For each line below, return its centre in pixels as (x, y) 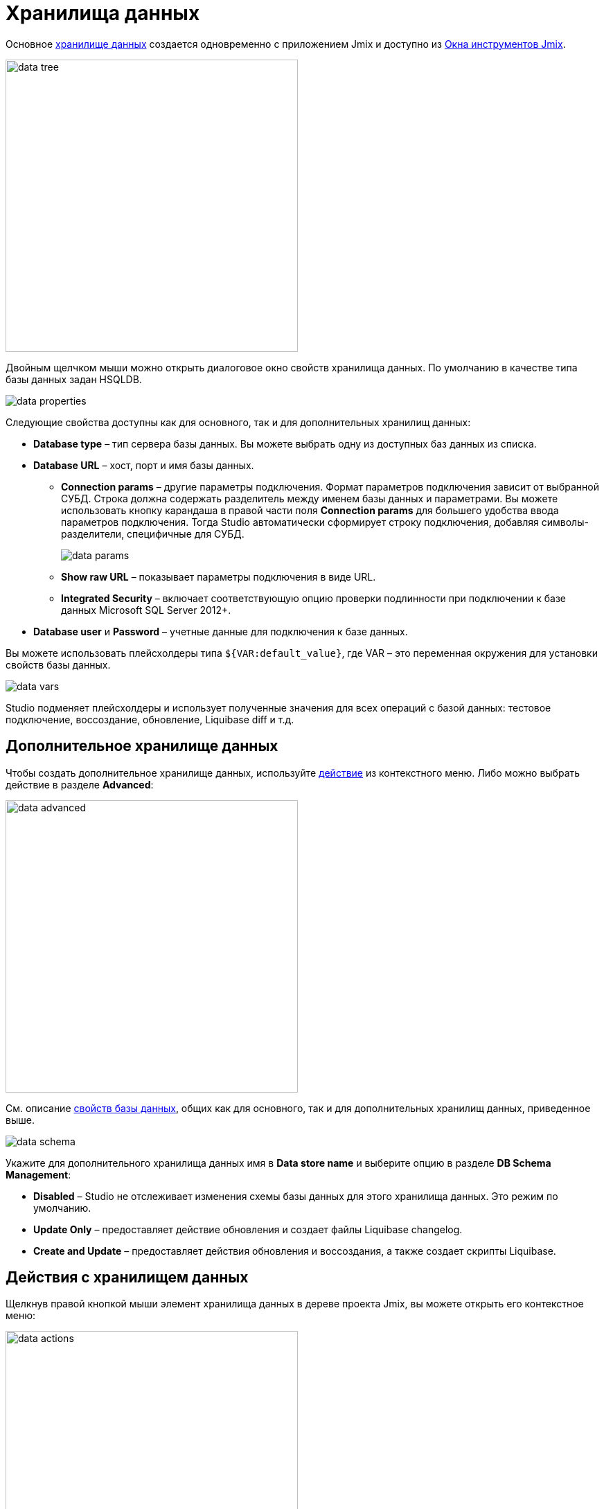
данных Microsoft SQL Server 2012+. (146, 610)
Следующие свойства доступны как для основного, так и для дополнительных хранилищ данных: (238, 422)
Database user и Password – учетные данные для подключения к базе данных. (221, 631)
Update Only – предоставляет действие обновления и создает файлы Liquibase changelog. (248, 1229)
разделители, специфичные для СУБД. (153, 533)
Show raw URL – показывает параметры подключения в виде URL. (219, 576)
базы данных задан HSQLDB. (74, 379)
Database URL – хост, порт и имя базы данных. (144, 465)
